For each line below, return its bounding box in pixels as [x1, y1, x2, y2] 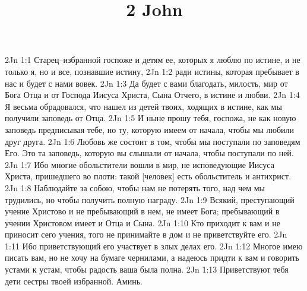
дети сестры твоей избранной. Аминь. [5, 274, 143, 287]
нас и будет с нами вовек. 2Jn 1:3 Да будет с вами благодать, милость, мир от [5, 77, 288, 89]
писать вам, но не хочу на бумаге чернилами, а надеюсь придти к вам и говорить [5, 251, 299, 264]
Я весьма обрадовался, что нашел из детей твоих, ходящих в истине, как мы [5, 100, 282, 112]
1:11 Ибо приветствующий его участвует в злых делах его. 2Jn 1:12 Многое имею [5, 239, 303, 252]
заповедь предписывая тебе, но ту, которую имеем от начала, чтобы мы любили [5, 123, 295, 135]
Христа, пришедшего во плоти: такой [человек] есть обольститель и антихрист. [5, 170, 292, 182]
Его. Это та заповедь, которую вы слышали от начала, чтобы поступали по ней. [5, 147, 294, 159]
